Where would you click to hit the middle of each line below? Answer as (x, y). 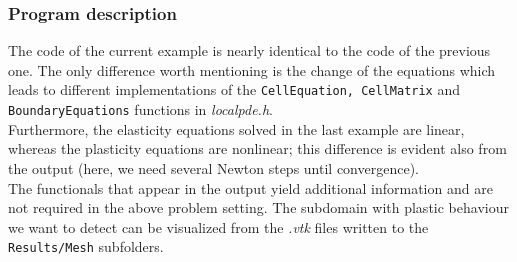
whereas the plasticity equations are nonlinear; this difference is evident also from (257, 148)
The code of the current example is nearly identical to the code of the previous (249, 50)
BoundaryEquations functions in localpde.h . (140, 109)
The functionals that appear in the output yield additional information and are (250, 187)
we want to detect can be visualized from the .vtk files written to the (218, 226)
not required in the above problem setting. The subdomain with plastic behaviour (258, 207)
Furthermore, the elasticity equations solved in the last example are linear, (236, 128)
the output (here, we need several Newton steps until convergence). (213, 167)
